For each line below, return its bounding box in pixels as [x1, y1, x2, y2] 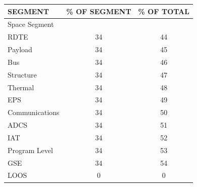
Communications [8, 107, 60, 118]
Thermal [8, 82, 34, 92]
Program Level [8, 144, 53, 155]
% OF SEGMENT [66, 6, 131, 16]
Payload [8, 44, 32, 55]
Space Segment [8, 19, 54, 29]
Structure [8, 69, 37, 80]
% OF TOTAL [138, 6, 189, 16]
